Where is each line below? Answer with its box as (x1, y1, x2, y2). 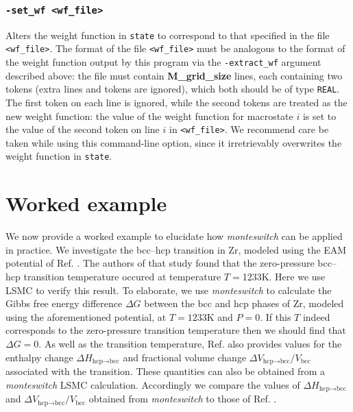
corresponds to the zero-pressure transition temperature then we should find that (5, 323, 346, 337)
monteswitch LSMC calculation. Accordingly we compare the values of (5, 377, 300, 391)
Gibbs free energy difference (5, 296, 123, 311)
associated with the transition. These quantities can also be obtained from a (5, 364, 326, 378)
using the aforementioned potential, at (5, 309, 167, 324)
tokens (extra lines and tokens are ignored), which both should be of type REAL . (5, 82, 340, 96)
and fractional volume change (123, 350, 247, 364)
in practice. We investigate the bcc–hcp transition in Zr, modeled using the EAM (5, 242, 347, 256)
